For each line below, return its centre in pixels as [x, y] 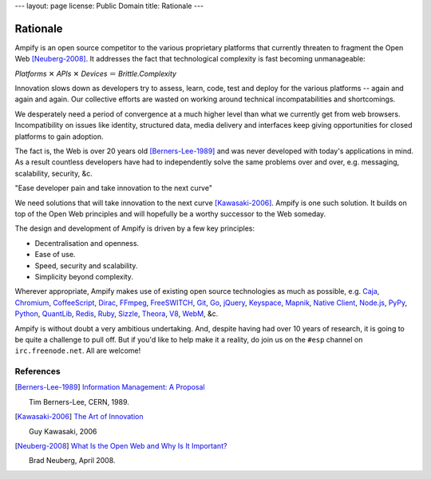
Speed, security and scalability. [86, 265]
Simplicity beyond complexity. [84, 276]
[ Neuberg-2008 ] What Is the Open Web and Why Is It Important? [121, 445]
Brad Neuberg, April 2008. [72, 461]
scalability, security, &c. [54, 173]
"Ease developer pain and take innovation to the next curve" [114, 188]
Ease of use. [55, 255]
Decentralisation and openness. [87, 243]
